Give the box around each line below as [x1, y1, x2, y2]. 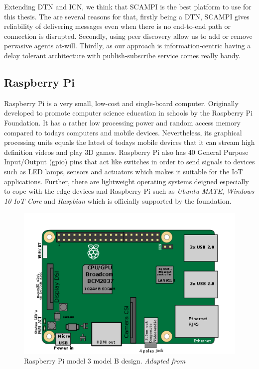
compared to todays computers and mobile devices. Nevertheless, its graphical [4, 127, 242, 137]
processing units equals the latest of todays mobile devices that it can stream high [4, 137, 255, 147]
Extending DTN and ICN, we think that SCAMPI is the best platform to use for [4, 1, 252, 11]
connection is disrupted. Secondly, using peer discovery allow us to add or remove [4, 30, 253, 41]
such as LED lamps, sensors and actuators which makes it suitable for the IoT [4, 166, 243, 176]
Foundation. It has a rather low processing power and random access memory [4, 117, 241, 127]
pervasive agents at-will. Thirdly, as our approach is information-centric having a [4, 40, 251, 51]
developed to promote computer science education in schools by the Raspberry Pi [4, 108, 253, 118]
